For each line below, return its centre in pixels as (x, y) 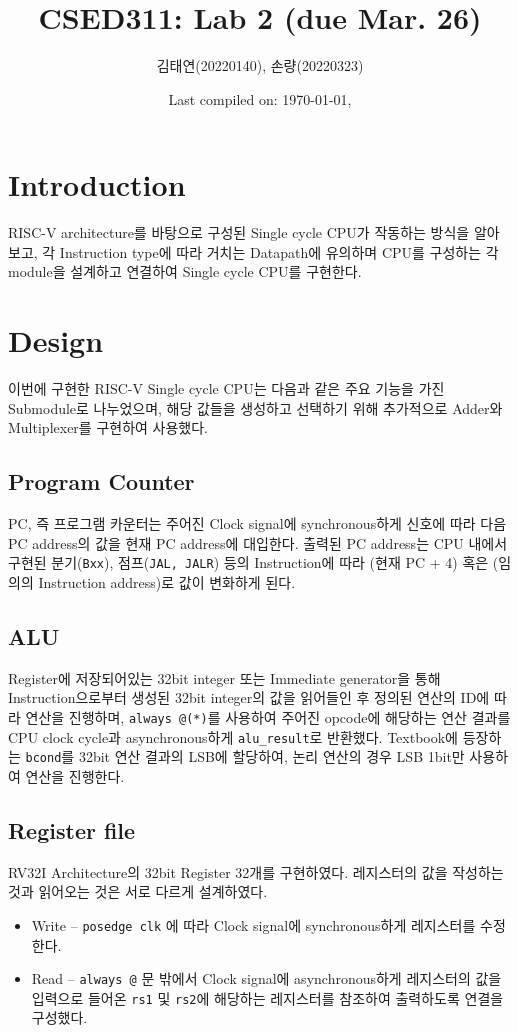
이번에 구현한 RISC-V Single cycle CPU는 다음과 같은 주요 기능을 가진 (226, 388)
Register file (72, 829)
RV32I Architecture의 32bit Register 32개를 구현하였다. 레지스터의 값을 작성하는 (256, 871)
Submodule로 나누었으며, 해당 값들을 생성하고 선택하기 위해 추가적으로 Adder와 (255, 407)
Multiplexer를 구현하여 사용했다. (108, 427)
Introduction (97, 184)
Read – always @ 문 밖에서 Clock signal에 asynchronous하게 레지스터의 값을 (266, 978)
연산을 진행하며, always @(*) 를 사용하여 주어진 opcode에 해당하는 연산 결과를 (268, 716)
